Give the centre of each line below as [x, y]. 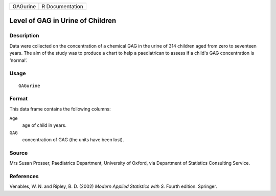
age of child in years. [44, 125]
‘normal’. [18, 60]
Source [19, 153]
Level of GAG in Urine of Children [63, 21]
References [24, 177]
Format [19, 99]
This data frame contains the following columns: [60, 109]
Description [24, 36]
